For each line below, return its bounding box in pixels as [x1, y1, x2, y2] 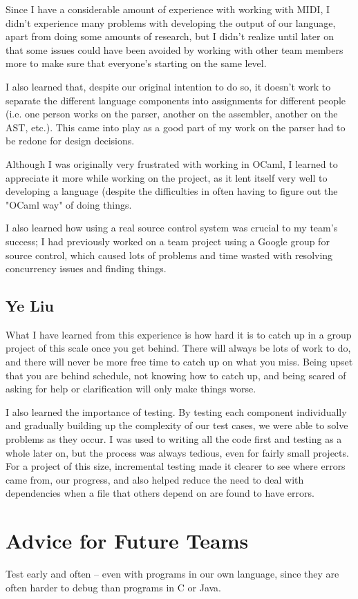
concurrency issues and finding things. [6, 261, 167, 276]
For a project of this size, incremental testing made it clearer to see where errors [6, 459, 346, 473]
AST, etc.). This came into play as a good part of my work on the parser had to [6, 120, 346, 134]
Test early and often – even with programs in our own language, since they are [6, 567, 339, 581]
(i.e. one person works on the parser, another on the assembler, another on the [6, 106, 338, 121]
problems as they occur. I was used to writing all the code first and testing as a [6, 432, 342, 446]
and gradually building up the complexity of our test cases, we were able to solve [6, 418, 348, 432]
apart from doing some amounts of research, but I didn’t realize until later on [6, 29, 334, 44]
